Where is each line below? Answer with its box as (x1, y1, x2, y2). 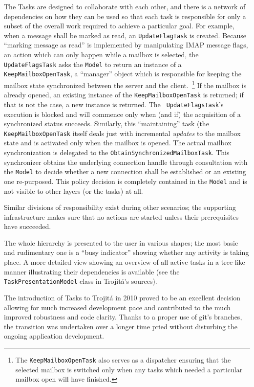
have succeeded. (4, 221, 51, 231)
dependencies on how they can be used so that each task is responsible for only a (4, 11, 246, 21)
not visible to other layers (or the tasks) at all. (4, 185, 143, 196)
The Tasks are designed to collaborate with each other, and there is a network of (4, 1, 246, 11)
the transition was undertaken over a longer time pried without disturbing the (4, 321, 238, 331)
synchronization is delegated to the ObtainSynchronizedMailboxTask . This (4, 147, 230, 157)
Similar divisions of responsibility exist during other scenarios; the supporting (4, 202, 236, 212)
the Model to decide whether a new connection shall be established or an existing (4, 166, 246, 177)
